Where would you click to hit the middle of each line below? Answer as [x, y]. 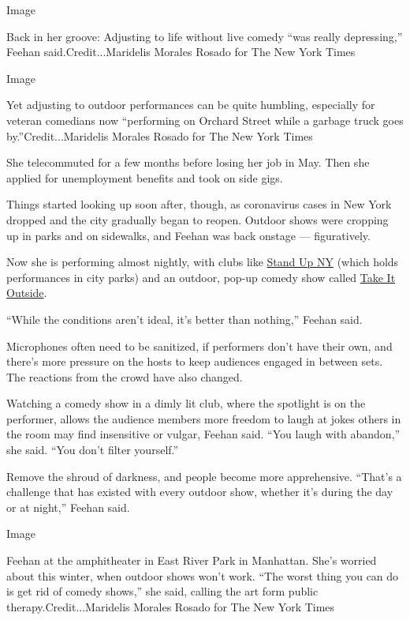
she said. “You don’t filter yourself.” [93, 450]
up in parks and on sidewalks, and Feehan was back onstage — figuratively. [188, 235]
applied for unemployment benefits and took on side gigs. [145, 177]
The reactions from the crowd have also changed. [125, 376]
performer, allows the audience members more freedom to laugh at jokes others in [204, 418]
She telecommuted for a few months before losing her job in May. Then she [188, 162]
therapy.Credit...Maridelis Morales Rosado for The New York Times [171, 606]
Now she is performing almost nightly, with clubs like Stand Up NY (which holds [203, 262]
